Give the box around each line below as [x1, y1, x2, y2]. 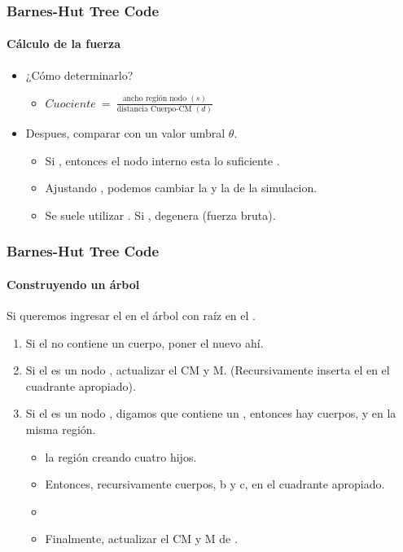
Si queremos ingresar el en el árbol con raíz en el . [7, 307, 256, 323]
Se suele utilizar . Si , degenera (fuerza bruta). [45, 206, 276, 223]
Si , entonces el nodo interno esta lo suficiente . [45, 151, 280, 169]
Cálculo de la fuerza [7, 35, 121, 52]
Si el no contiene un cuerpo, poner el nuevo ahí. [25, 334, 264, 351]
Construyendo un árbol [7, 275, 140, 292]
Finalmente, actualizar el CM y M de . [45, 530, 238, 547]
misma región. [25, 420, 96, 437]
